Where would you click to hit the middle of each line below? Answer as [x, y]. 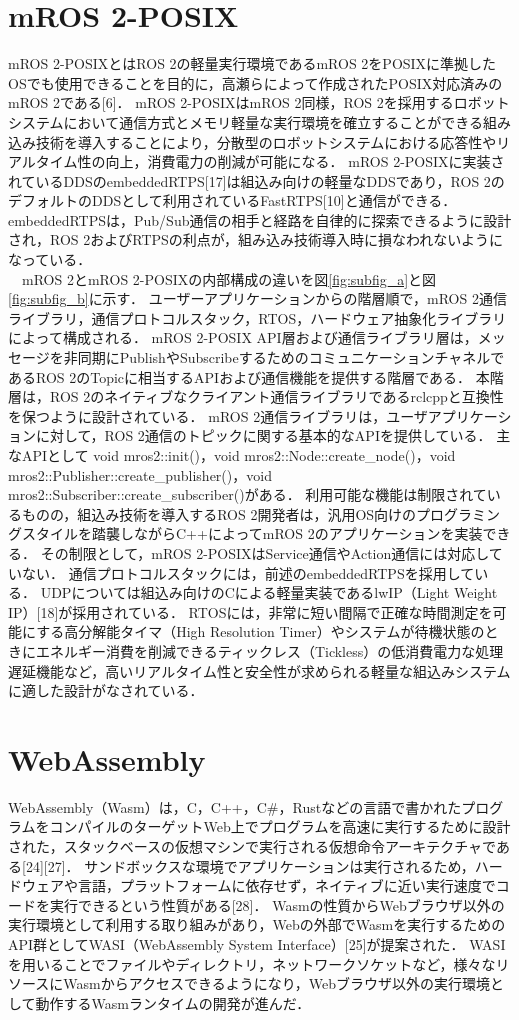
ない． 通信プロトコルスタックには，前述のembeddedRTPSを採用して [248, 572]
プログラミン [458, 513]
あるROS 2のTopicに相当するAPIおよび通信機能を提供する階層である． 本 [249, 376]
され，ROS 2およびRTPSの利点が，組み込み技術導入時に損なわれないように [255, 239]
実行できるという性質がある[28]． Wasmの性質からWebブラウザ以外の [277, 904]
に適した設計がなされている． [106, 690]
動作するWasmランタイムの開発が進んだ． [173, 1002]
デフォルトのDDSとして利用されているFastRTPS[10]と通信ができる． [232, 200]
